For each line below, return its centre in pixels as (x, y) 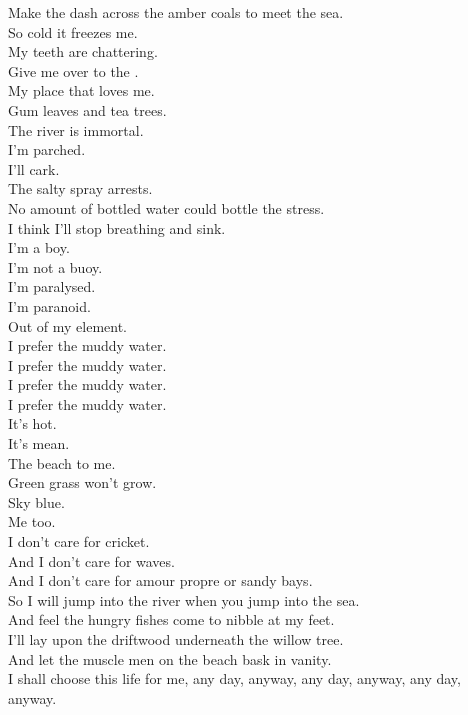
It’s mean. (39, 443)
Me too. (32, 521)
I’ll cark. (34, 168)
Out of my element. (67, 325)
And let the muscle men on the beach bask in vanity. (170, 658)
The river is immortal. (76, 129)
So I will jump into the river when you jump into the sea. (184, 599)
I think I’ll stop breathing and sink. (117, 227)
